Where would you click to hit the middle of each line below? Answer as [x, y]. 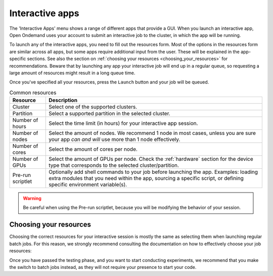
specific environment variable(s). [88, 185]
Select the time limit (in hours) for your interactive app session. [123, 123]
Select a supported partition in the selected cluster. [109, 114]
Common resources [33, 93]
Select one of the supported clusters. [93, 107]
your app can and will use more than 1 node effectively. [115, 140]
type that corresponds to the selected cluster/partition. [114, 165]
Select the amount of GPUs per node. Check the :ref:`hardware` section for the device [151, 159]
